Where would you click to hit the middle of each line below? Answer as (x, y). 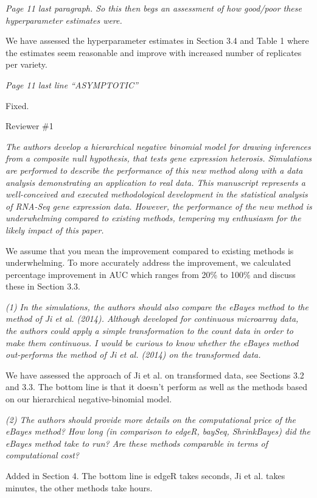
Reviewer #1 (30, 126)
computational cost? (42, 455)
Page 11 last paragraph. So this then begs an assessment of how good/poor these (154, 8)
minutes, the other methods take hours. (79, 487)
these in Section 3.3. (43, 286)
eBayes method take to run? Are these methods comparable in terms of (137, 443)
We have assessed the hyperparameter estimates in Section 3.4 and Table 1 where (157, 41)
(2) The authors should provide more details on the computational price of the (151, 419)
